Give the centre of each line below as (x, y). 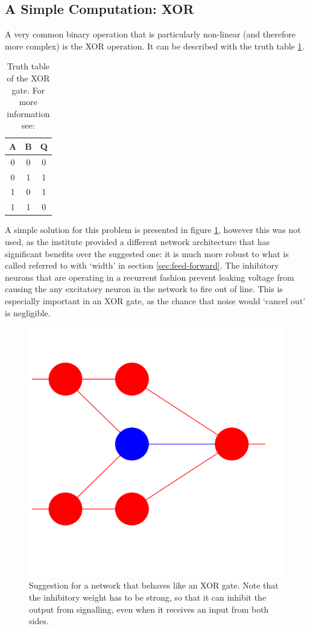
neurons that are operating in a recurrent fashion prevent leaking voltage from (150, 277)
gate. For (28, 90)
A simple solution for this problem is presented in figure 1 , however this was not (153, 230)
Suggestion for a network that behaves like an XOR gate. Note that (154, 585)
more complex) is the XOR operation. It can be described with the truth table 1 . (155, 46)
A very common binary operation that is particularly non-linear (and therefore (150, 34)
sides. (39, 621)
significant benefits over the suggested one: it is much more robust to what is (147, 253)
